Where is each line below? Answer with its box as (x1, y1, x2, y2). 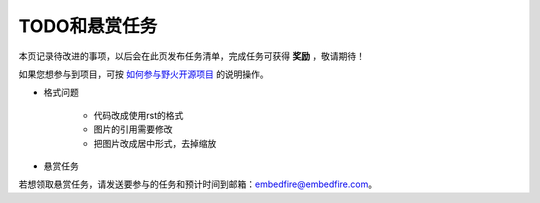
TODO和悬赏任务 (18, 15, 158, 37)
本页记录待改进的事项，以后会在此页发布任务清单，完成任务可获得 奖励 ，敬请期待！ (18, 50, 365, 62)
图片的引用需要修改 (93, 123, 173, 135)
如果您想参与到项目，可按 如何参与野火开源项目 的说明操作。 (18, 68, 269, 80)
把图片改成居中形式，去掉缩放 (93, 137, 217, 149)
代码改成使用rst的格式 (93, 109, 184, 121)
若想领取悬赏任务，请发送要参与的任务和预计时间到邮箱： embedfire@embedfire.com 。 (18, 178, 378, 190)
